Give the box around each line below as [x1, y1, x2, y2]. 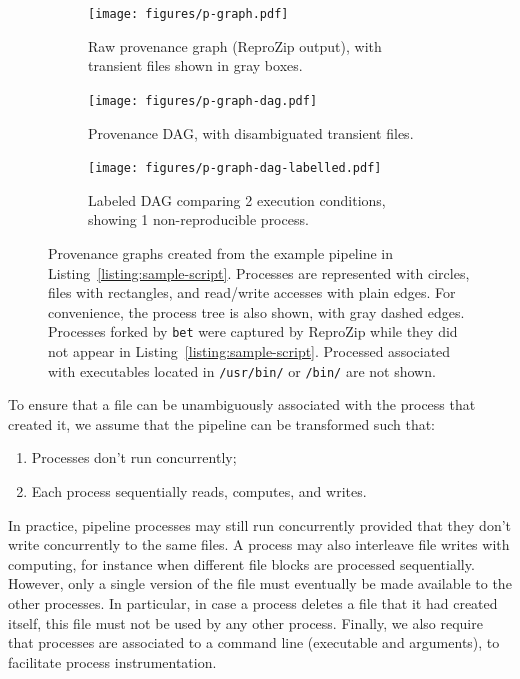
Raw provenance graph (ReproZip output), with [88, 35, 382, 56]
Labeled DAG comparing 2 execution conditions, [88, 189, 386, 210]
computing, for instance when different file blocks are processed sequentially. [8, 553, 475, 574]
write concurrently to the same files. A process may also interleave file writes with [8, 534, 510, 555]
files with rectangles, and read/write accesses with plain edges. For [48, 282, 456, 303]
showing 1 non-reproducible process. [88, 209, 309, 230]
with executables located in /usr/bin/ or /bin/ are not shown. [48, 360, 436, 381]
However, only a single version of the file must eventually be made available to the [8, 573, 512, 594]
